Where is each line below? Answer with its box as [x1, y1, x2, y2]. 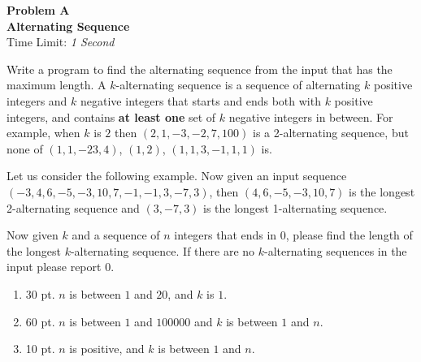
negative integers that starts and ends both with [80, 92, 321, 109]
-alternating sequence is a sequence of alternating [115, 76, 361, 93]
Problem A [7, 2, 70, 18]
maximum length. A [7, 76, 106, 93]
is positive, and [69, 340, 145, 357]
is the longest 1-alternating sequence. [203, 199, 388, 216]
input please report [7, 258, 102, 275]
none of [7, 140, 43, 157]
